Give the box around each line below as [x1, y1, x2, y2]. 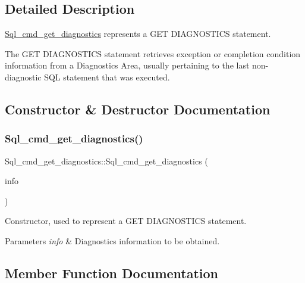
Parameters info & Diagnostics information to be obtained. [5, 234, 220, 247]
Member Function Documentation [5, 263, 219, 282]
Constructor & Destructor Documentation [5, 99, 271, 118]
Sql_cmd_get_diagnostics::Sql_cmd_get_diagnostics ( [5, 154, 208, 167]
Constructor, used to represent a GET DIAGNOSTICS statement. [5, 214, 247, 227]
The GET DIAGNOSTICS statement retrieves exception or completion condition [5, 47, 301, 60]
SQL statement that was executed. [44, 70, 170, 83]
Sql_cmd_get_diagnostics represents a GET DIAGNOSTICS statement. [5, 27, 271, 40]
